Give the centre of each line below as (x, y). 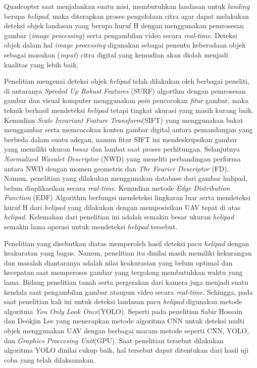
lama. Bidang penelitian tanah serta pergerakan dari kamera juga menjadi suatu (126, 282)
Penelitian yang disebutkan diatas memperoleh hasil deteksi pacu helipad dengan (127, 243)
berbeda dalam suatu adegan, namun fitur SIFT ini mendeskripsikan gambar (121, 139)
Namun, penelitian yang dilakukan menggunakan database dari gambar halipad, (126, 178)
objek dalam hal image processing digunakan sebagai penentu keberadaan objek (125, 45)
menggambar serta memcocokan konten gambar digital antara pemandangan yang (128, 130)
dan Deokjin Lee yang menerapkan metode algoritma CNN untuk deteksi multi (124, 321)
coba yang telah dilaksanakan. (50, 359)
